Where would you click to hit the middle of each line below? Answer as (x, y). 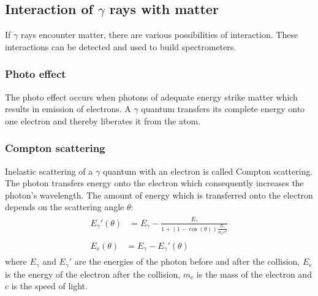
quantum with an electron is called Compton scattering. (208, 171)
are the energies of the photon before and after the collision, (187, 261)
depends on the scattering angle (65, 207)
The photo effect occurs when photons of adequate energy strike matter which (151, 97)
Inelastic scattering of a (49, 171)
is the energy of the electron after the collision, (93, 274)
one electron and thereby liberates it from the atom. (103, 120)
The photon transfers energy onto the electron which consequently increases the (154, 183)
